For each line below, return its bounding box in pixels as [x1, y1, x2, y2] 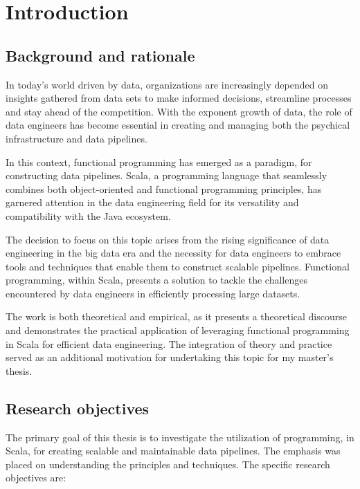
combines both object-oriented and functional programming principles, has [6, 181, 322, 196]
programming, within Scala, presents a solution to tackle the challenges [6, 273, 307, 287]
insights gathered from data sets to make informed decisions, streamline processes [6, 91, 352, 105]
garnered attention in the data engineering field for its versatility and [6, 195, 299, 210]
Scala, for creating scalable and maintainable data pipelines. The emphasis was [6, 443, 341, 458]
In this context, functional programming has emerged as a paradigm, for [6, 154, 312, 169]
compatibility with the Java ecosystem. [6, 208, 171, 223]
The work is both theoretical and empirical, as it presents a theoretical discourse [6, 309, 347, 324]
